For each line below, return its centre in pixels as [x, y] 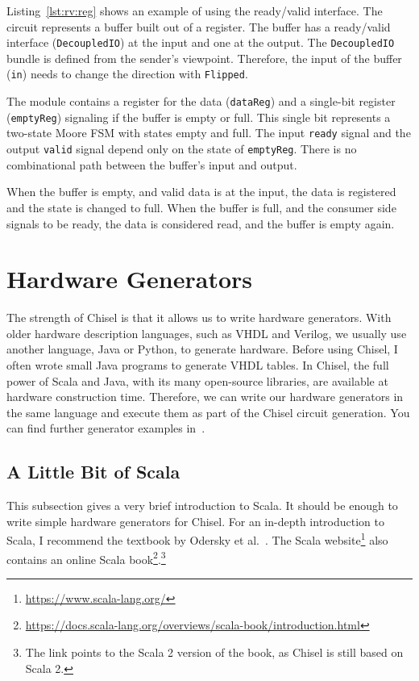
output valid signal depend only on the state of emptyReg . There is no [182, 149]
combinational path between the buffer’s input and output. [152, 164]
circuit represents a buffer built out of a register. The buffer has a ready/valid [199, 26]
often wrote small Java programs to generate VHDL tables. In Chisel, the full [198, 365]
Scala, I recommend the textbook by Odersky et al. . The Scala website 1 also [197, 539]
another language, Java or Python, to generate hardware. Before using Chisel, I [202, 349]
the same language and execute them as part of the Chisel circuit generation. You [208, 412]
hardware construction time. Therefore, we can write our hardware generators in [205, 397]
